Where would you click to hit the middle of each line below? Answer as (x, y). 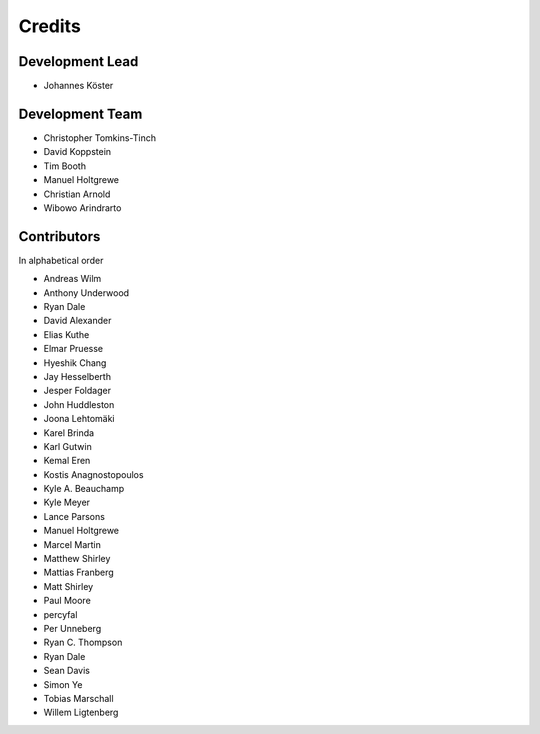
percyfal (60, 614)
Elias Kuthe (66, 334)
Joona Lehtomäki (79, 419)
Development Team (80, 113)
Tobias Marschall (78, 698)
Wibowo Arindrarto (82, 207)
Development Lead (78, 61)
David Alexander (77, 321)
